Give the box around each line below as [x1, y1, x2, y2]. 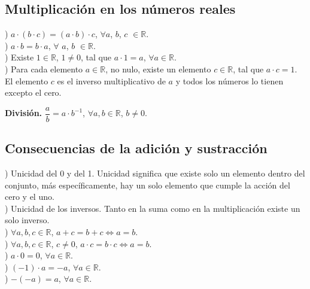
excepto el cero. [5, 86, 62, 99]
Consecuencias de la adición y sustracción [5, 139, 268, 157]
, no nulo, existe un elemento [105, 62, 211, 75]
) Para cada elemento [5, 62, 83, 75]
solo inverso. [5, 214, 50, 226]
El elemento [5, 74, 48, 87]
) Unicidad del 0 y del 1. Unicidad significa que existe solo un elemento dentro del [5, 167, 305, 180]
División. [5, 107, 42, 119]
